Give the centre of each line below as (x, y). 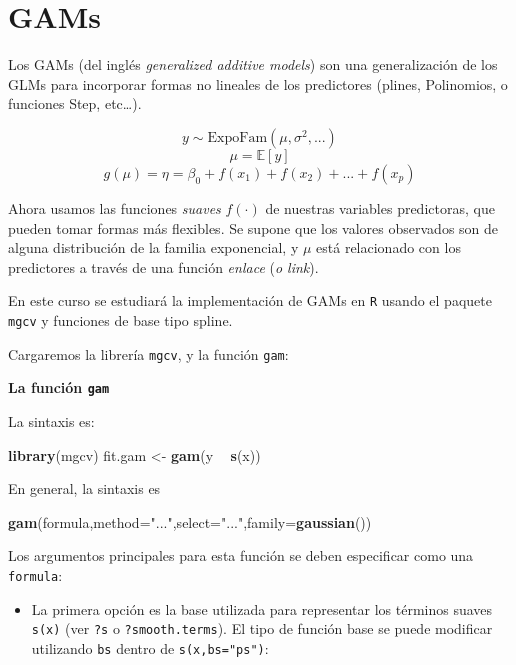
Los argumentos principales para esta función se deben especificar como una (241, 555)
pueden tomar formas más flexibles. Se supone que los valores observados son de (253, 227)
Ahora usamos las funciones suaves (114, 207)
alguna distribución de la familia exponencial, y (153, 247)
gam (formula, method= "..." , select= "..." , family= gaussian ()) (190, 521)
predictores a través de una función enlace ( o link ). (163, 266)
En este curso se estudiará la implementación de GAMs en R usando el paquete (250, 300)
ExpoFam (237, 137)
